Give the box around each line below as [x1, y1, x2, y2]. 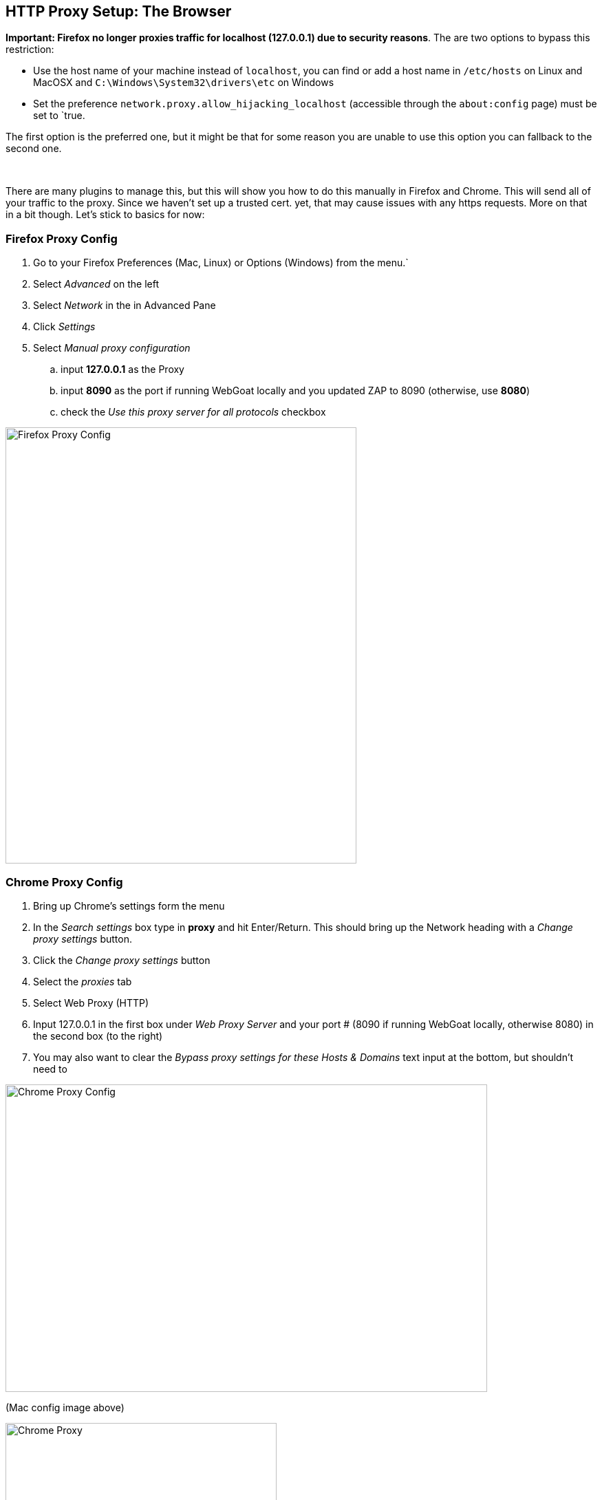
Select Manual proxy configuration [33, 342, 191, 354]
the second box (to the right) [33, 1029, 163, 1042]
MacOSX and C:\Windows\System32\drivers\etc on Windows [33, 76, 334, 89]
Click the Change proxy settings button [33, 954, 211, 966]
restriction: [6, 43, 54, 56]
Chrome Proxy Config [6, 875, 123, 889]
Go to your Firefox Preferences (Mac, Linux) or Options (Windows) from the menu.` [33, 257, 409, 269]
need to [33, 1062, 67, 1075]
